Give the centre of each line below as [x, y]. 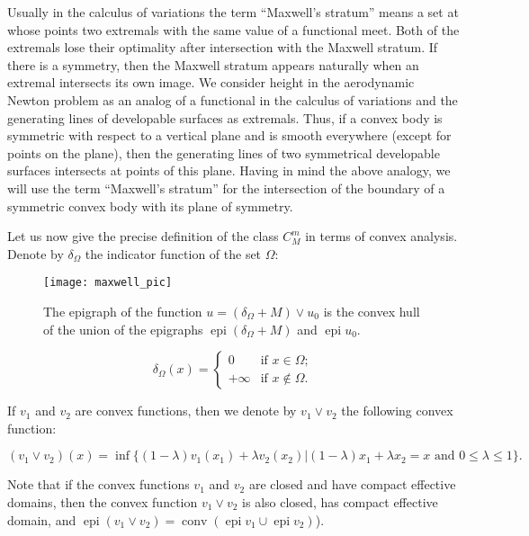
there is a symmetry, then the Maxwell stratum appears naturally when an [213, 64]
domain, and [42, 519]
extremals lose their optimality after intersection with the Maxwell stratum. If [223, 47]
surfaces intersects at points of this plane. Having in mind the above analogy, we [229, 170]
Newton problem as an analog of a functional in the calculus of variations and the [233, 99]
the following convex [397, 411]
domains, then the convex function [103, 501]
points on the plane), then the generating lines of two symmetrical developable [224, 152]
